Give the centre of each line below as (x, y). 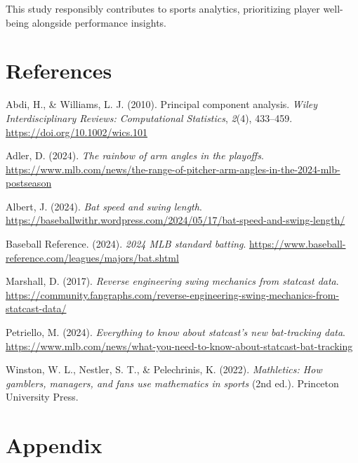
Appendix (54, 445)
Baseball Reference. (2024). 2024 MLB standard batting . (126, 244)
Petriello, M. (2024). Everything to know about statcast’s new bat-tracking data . (176, 332)
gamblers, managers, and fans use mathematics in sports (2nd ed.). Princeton (172, 383)
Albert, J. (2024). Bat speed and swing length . (104, 206)
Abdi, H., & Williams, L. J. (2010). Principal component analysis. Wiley (161, 104)
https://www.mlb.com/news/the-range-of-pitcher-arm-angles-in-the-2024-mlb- (173, 169)
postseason (29, 183)
